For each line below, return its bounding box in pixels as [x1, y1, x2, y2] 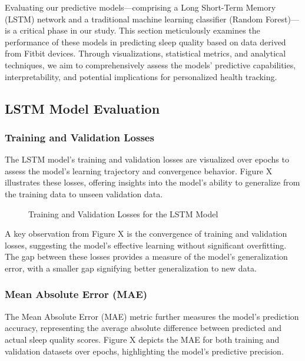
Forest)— [265, 12, 299, 25]
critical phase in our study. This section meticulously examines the [19, 24, 260, 37]
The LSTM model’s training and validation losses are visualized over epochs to [5, 153, 289, 165]
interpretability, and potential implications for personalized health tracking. [5, 70, 277, 82]
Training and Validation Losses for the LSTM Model [28, 207, 218, 220]
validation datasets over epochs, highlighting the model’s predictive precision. [5, 345, 284, 357]
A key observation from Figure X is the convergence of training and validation [5, 227, 287, 240]
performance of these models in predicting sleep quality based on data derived [5, 35, 286, 48]
